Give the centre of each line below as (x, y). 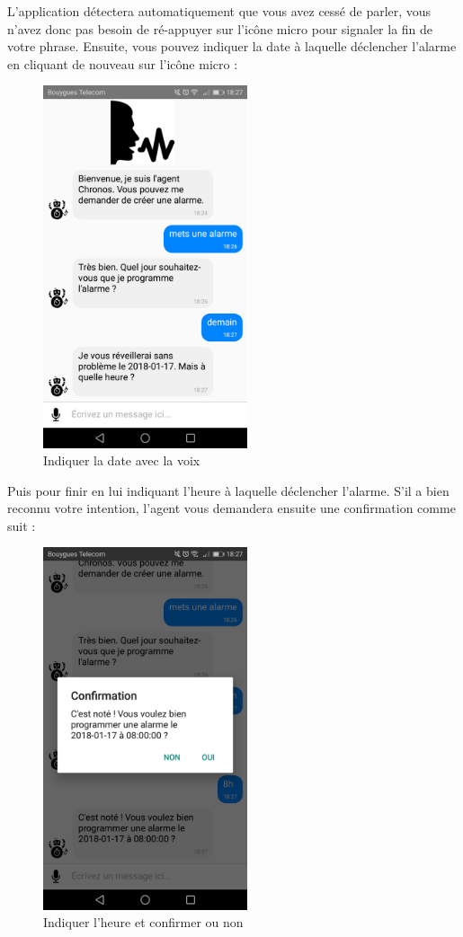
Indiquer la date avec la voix (122, 460)
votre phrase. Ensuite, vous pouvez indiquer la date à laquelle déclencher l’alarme (232, 46)
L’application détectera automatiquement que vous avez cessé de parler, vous (219, 11)
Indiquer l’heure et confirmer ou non (143, 922)
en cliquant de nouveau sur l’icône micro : (123, 63)
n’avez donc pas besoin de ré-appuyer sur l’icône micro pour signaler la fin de (220, 28)
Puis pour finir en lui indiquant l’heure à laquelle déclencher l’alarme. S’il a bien (228, 490)
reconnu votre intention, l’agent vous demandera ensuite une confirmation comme (231, 508)
